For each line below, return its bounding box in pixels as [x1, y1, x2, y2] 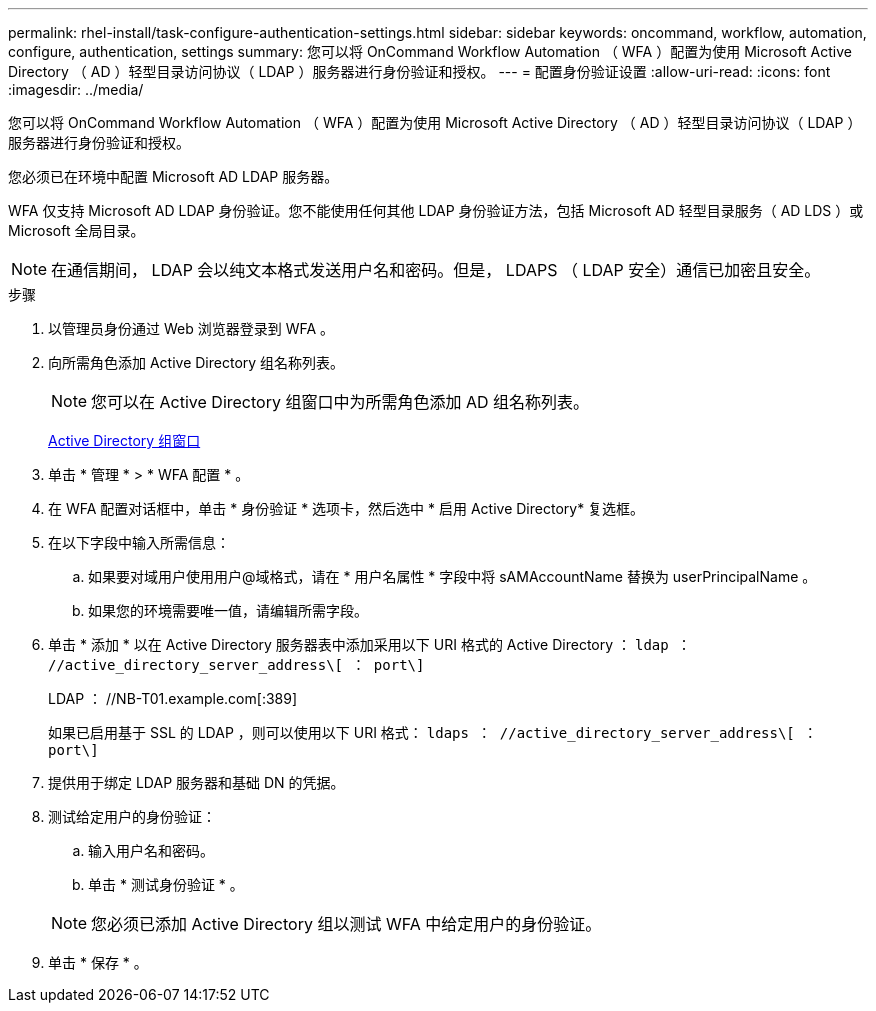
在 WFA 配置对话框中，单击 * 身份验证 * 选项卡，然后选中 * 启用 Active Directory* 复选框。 [48, 500, 645, 517]
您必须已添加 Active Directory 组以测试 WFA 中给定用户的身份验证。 [91, 914, 602, 934]
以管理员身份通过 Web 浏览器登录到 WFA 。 [48, 320, 335, 337]
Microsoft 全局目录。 [8, 222, 145, 239]
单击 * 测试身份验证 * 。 [88, 876, 244, 893]
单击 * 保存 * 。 [48, 954, 148, 971]
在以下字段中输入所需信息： [48, 534, 230, 551]
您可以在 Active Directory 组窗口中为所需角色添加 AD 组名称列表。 [91, 392, 590, 412]
